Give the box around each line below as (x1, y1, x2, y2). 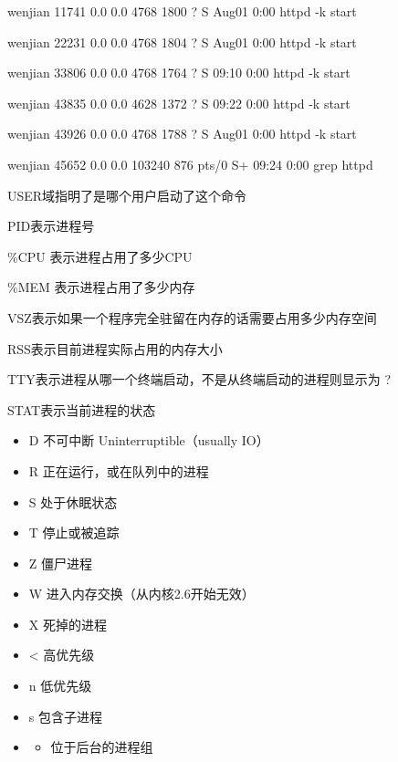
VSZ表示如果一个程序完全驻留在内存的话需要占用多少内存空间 (7, 308, 377, 327)
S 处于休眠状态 (28, 492, 118, 511)
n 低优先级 (28, 676, 92, 695)
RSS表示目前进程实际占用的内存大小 (7, 339, 223, 358)
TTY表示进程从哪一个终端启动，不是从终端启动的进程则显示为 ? (7, 370, 391, 389)
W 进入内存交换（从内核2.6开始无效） (28, 584, 255, 603)
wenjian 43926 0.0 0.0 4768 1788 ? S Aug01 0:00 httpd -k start (7, 124, 357, 143)
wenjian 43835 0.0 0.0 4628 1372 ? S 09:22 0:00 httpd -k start (7, 93, 351, 112)
